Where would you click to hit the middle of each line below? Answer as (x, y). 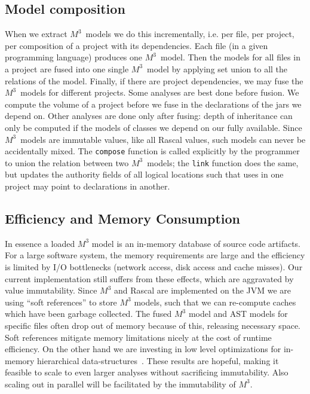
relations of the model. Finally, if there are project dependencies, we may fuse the (154, 80)
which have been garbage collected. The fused (88, 314)
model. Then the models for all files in (230, 57)
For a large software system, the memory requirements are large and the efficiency (155, 255)
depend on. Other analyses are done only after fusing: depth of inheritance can (149, 116)
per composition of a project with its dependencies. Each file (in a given (136, 45)
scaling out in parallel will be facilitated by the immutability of (120, 384)
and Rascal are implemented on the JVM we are (203, 290)
